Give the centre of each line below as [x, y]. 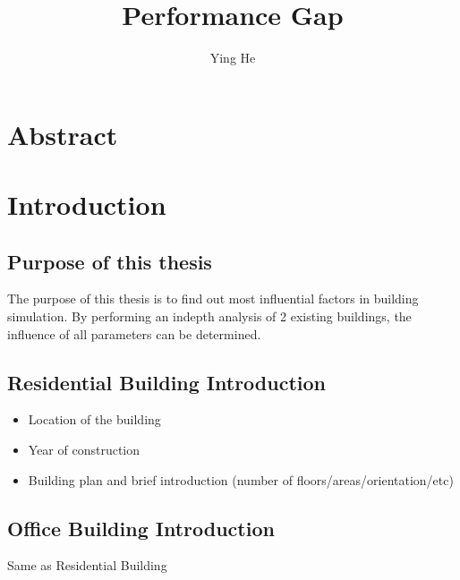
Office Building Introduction [141, 528]
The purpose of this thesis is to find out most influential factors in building [213, 299]
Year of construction [84, 450]
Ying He [233, 58]
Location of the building [94, 419]
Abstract [63, 134]
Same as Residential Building [87, 565]
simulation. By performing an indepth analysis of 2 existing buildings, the [209, 316]
